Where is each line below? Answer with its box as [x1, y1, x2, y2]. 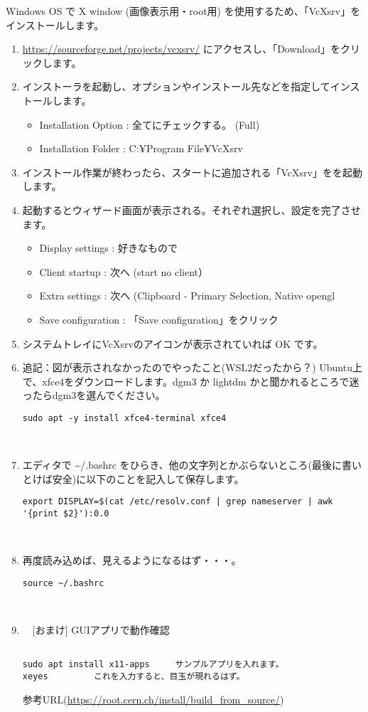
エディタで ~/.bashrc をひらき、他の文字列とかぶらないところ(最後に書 [22, 457, 352, 472]
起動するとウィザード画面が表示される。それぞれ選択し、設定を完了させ [22, 202, 361, 217]
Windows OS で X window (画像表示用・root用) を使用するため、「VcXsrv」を [6, 4, 361, 18]
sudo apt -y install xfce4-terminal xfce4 [22, 413, 227, 423]
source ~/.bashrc [22, 578, 104, 588]
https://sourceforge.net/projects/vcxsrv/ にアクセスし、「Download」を [22, 41, 341, 56]
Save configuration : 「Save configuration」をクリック [39, 312, 278, 326]
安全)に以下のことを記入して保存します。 [52, 471, 244, 486]
